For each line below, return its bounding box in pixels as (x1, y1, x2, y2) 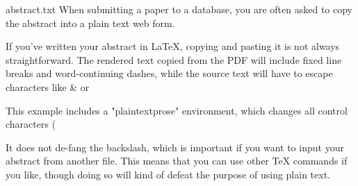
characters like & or (6, 79, 90, 94)
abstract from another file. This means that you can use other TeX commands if (6, 153, 348, 168)
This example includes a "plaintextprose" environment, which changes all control (6, 103, 348, 117)
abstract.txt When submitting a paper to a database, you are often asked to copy (6, 2, 352, 16)
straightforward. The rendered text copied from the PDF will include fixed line (6, 52, 342, 67)
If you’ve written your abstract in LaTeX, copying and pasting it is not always (6, 39, 340, 53)
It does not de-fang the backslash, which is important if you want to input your (6, 139, 344, 154)
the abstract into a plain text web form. (6, 15, 175, 30)
